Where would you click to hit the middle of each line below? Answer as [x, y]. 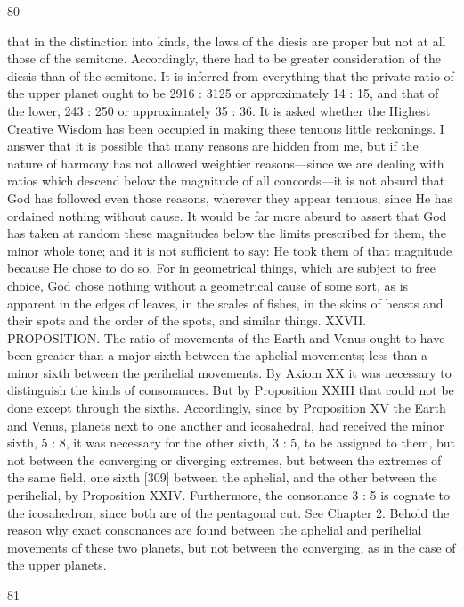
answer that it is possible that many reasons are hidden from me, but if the [213, 146]
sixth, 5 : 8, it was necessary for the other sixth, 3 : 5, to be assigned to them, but [232, 443]
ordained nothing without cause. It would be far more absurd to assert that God [227, 215]
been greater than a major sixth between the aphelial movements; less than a [218, 355]
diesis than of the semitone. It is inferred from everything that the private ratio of [231, 75]
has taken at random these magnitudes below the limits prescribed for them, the [227, 233]
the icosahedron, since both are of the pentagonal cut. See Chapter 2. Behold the [228, 512]
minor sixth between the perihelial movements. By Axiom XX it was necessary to [229, 372]
